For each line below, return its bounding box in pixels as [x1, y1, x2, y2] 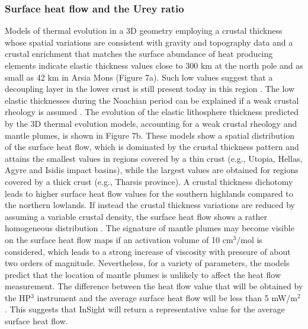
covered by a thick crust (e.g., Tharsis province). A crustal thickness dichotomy [5, 175, 293, 187]
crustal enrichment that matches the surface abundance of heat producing [5, 47, 273, 60]
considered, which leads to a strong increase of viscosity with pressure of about [5, 245, 291, 257]
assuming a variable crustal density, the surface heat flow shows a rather [5, 210, 267, 222]
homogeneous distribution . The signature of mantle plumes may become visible [5, 222, 294, 234]
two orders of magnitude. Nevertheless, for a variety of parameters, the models [5, 257, 290, 269]
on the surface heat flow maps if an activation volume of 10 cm [5, 233, 233, 245]
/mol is [236, 233, 262, 245]
